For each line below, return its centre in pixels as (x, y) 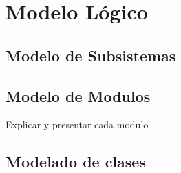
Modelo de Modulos (78, 95)
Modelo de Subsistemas (91, 55)
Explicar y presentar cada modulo (77, 124)
